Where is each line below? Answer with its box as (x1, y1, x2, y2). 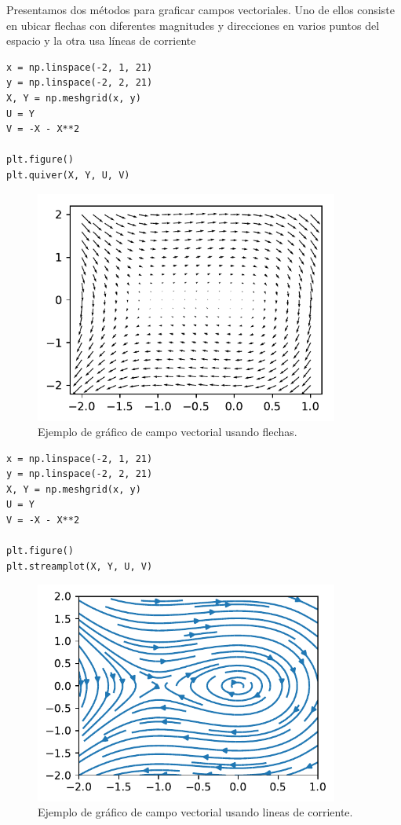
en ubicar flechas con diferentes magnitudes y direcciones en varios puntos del (6, 16, 380, 33)
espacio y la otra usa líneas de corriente (6, 32, 196, 49)
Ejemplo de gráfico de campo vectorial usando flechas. (38, 423, 297, 440)
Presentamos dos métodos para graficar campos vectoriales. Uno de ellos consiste (6, 2, 395, 17)
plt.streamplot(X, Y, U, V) (6, 560, 153, 572)
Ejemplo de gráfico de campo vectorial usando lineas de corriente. (38, 804, 353, 820)
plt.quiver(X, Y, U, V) (6, 169, 130, 181)
